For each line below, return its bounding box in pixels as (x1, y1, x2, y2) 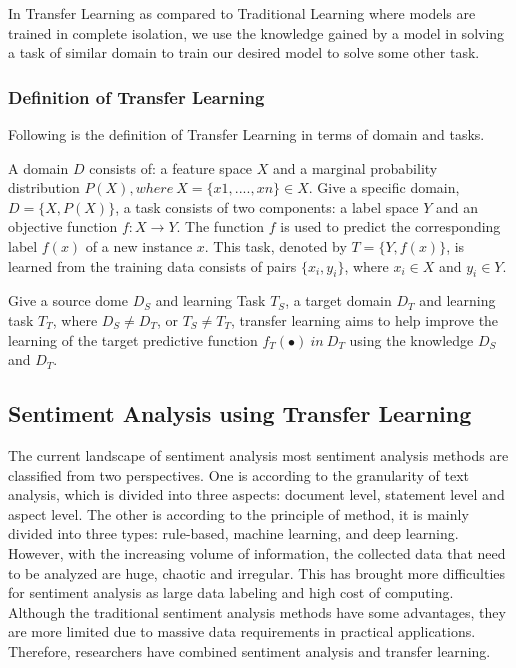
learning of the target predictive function (8, 329, 258, 350)
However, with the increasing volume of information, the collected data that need (8, 542, 506, 563)
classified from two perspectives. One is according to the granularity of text (8, 464, 470, 485)
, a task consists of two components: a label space (115, 196, 419, 217)
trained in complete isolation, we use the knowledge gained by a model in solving (8, 22, 505, 43)
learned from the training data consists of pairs (8, 255, 297, 276)
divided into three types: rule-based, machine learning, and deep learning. (8, 523, 459, 544)
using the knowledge (349, 329, 474, 350)
